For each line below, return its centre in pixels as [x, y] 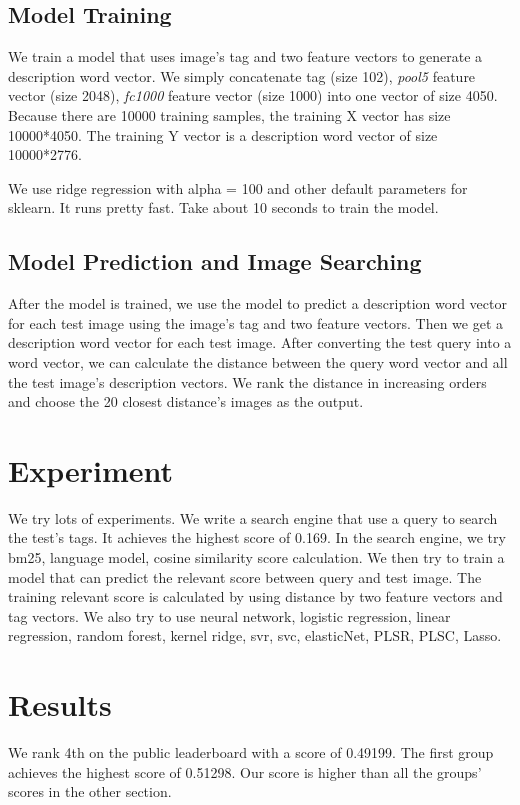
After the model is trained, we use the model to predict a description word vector [257, 303]
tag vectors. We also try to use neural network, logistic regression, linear [229, 615]
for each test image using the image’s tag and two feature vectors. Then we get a [255, 322]
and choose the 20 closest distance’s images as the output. [186, 401]
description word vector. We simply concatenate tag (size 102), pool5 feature [242, 75]
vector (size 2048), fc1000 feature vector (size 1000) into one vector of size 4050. [253, 95]
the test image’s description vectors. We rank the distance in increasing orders [247, 381]
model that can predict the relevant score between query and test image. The [245, 576]
